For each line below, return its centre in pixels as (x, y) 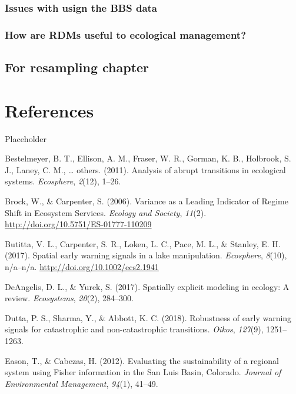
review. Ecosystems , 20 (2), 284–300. (69, 298)
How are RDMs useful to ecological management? (126, 34)
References (49, 110)
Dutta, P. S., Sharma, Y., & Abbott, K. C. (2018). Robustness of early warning (148, 317)
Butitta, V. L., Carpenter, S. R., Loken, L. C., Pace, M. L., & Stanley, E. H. (143, 243)
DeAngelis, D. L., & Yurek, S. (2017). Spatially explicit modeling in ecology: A (147, 286)
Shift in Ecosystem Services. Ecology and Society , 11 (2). (106, 212)
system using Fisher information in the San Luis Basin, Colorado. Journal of (143, 372)
